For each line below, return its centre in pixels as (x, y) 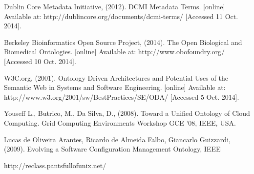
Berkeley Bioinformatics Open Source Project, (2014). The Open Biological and (123, 42)
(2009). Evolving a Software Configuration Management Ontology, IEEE (112, 149)
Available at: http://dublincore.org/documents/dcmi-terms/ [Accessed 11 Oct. (121, 16)
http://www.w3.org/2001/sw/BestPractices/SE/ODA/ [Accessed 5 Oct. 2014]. (122, 97)
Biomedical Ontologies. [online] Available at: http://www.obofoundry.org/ (114, 52)
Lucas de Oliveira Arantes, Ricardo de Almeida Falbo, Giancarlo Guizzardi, (117, 139)
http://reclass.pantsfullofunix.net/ (55, 165)
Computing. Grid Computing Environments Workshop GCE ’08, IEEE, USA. (120, 122)
